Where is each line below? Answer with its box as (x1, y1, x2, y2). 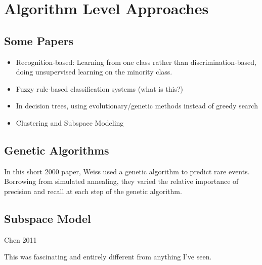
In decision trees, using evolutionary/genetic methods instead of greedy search (16, 100, 258, 111)
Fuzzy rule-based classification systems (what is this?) (16, 83, 183, 94)
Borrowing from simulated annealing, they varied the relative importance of (4, 176, 239, 186)
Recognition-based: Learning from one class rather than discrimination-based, (16, 56, 256, 67)
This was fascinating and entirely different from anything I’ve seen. (4, 251, 212, 262)
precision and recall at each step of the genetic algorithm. (4, 185, 182, 196)
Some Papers (4, 32, 73, 48)
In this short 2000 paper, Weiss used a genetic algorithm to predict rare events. (4, 166, 250, 176)
